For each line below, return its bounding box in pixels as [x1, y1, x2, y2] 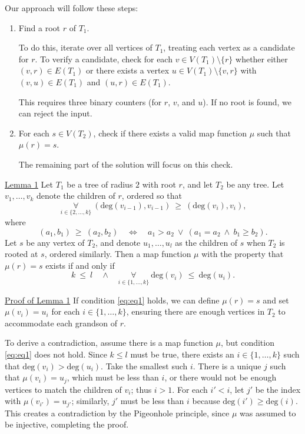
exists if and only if [45, 259, 115, 271]
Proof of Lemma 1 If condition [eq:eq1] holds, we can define [5, 293, 220, 306]
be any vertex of [26, 236, 85, 248]
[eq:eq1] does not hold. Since [5, 348, 107, 360]
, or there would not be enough [164, 371, 277, 383]
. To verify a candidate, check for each [35, 52, 173, 65]
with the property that [201, 248, 284, 260]
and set [263, 293, 289, 306]
